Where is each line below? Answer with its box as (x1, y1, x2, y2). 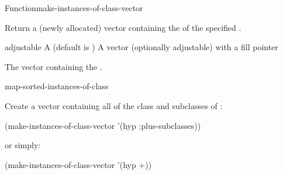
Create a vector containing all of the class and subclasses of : (5, 99, 223, 111)
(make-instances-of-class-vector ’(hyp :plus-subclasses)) (5, 119, 201, 131)
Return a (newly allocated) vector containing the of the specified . (5, 21, 241, 33)
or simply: (5, 139, 41, 151)
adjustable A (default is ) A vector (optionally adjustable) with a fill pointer (5, 41, 278, 53)
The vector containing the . (5, 60, 102, 72)
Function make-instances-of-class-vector (5, 2, 143, 13)
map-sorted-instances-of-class (5, 80, 109, 92)
